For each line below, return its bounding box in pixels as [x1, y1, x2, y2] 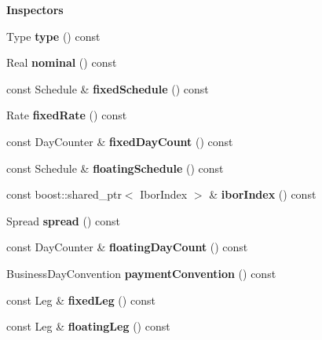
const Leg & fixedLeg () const [6, 291, 156, 308]
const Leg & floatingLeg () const [6, 318, 170, 335]
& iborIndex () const [209, 186, 317, 203]
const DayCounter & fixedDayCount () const [6, 133, 233, 149]
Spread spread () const [6, 212, 120, 228]
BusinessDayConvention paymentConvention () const [6, 265, 276, 281]
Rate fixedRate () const [6, 107, 127, 123]
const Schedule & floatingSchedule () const [6, 159, 224, 176]
